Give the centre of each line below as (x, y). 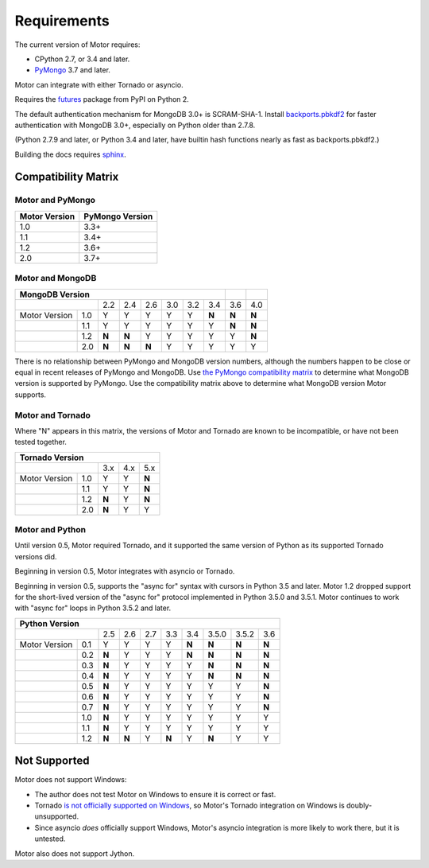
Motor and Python (50, 530)
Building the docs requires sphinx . (70, 154)
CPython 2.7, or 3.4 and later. (82, 59)
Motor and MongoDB (56, 278)
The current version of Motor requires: (77, 45)
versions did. (36, 556)
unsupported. (57, 816)
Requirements (62, 21)
